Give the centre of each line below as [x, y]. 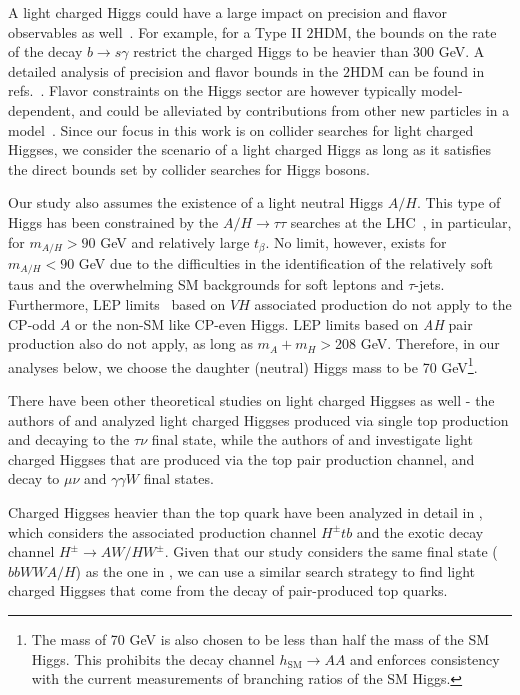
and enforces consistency [425, 658]
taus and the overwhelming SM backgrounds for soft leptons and [206, 284]
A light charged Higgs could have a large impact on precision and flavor [227, 12]
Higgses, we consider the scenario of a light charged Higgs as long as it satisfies [250, 149]
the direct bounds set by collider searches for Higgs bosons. [189, 168]
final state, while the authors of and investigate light [312, 439]
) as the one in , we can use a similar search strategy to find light [275, 570]
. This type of [458, 202]
